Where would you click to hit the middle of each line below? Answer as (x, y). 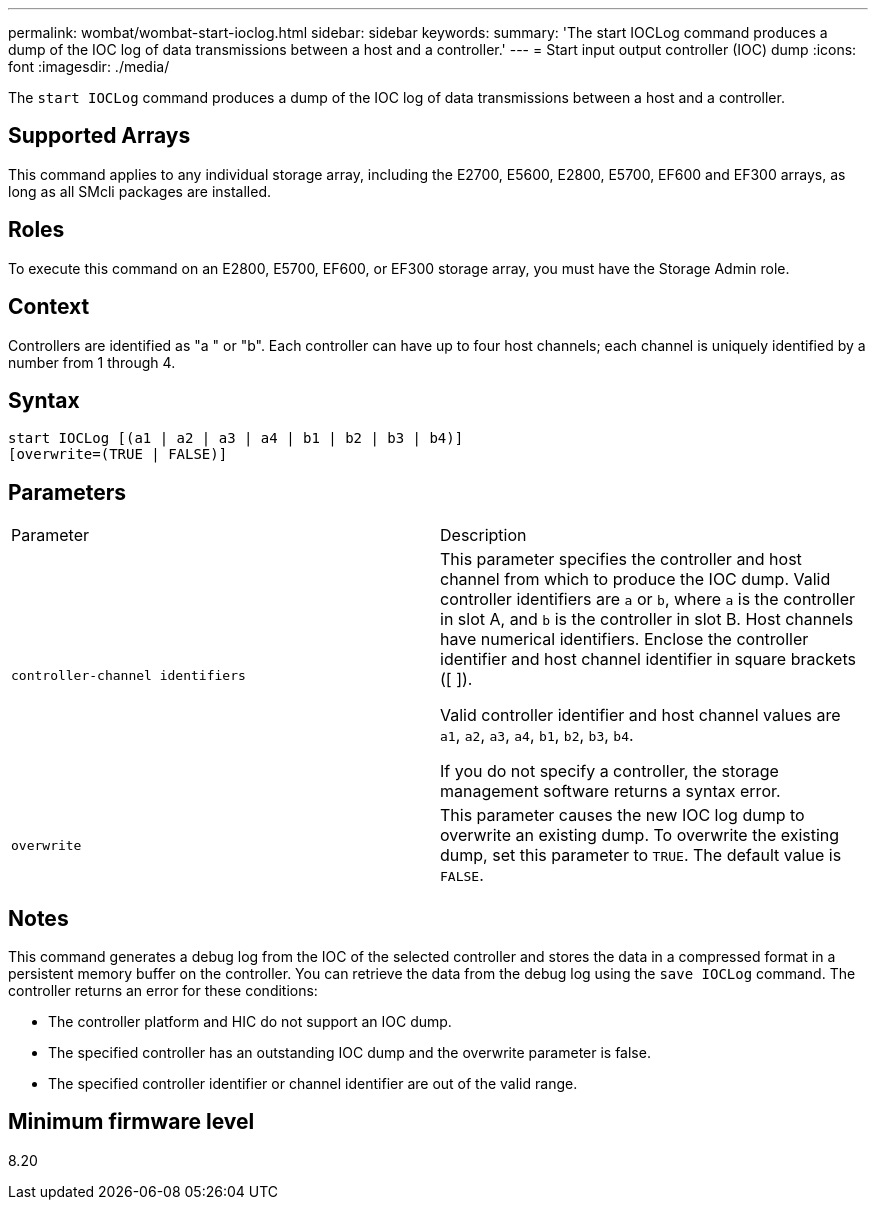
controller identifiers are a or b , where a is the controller (648, 599)
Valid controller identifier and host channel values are (640, 715)
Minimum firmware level (131, 1122)
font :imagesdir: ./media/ (89, 66)
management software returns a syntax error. (610, 791)
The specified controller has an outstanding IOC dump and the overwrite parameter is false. (349, 1053)
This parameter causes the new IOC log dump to (622, 815)
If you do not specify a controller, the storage (609, 771)
